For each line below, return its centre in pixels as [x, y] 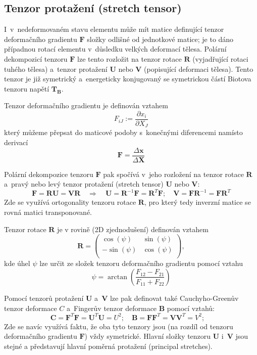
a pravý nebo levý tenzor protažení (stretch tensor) [84, 184]
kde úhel [17, 263]
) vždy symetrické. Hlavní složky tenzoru [148, 336]
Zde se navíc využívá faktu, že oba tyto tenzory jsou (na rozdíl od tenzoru [119, 326]
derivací [16, 142]
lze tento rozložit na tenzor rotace [130, 58]
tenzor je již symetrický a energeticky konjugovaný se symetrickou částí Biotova [128, 79]
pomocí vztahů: [191, 308]
